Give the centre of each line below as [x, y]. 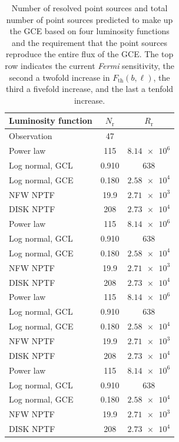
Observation [31, 136]
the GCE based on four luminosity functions [89, 31]
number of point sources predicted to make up [89, 19]
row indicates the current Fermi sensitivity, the [89, 65]
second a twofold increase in [59, 77]
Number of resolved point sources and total [89, 8]
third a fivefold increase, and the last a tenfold [89, 89]
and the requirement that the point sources [90, 42]
